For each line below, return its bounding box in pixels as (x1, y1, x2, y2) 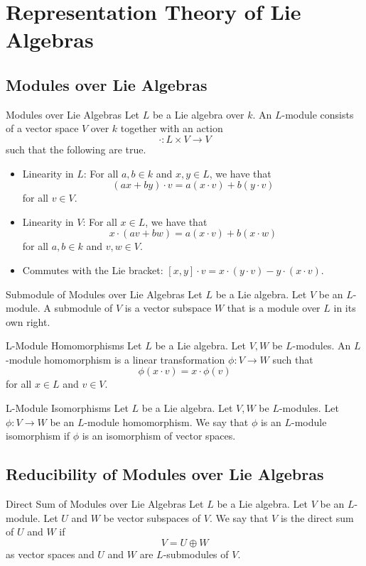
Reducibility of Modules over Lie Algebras (6, 463, 324, 485)
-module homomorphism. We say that (84, 414, 249, 429)
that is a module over (227, 300, 321, 315)
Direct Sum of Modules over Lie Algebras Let (6, 496, 204, 511)
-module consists (281, 107, 354, 121)
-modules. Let (279, 401, 339, 415)
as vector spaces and (6, 546, 95, 561)
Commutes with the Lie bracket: (22, 262, 163, 277)
